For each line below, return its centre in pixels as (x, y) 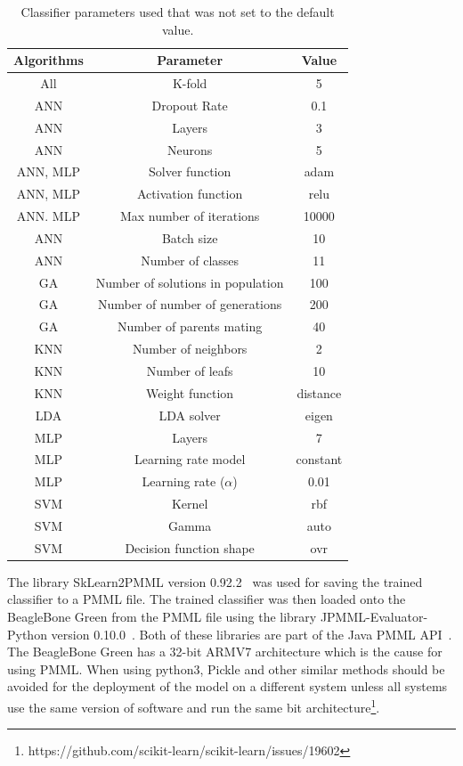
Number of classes (190, 260)
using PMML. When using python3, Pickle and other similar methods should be (226, 668)
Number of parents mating (190, 326)
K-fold (190, 83)
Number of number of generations (190, 304)
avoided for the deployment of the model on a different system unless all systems (227, 686)
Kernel (190, 504)
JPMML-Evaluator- (374, 617)
